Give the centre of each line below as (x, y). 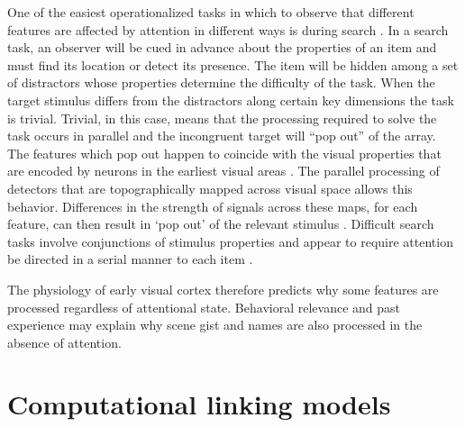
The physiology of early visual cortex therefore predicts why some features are (223, 289)
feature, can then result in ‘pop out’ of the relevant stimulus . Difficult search (221, 224)
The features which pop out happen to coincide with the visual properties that (224, 153)
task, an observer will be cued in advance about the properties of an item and (222, 47)
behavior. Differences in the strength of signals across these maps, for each (213, 206)
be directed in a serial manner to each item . (130, 259)
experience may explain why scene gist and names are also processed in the (215, 325)
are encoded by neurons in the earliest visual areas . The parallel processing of (223, 171)
